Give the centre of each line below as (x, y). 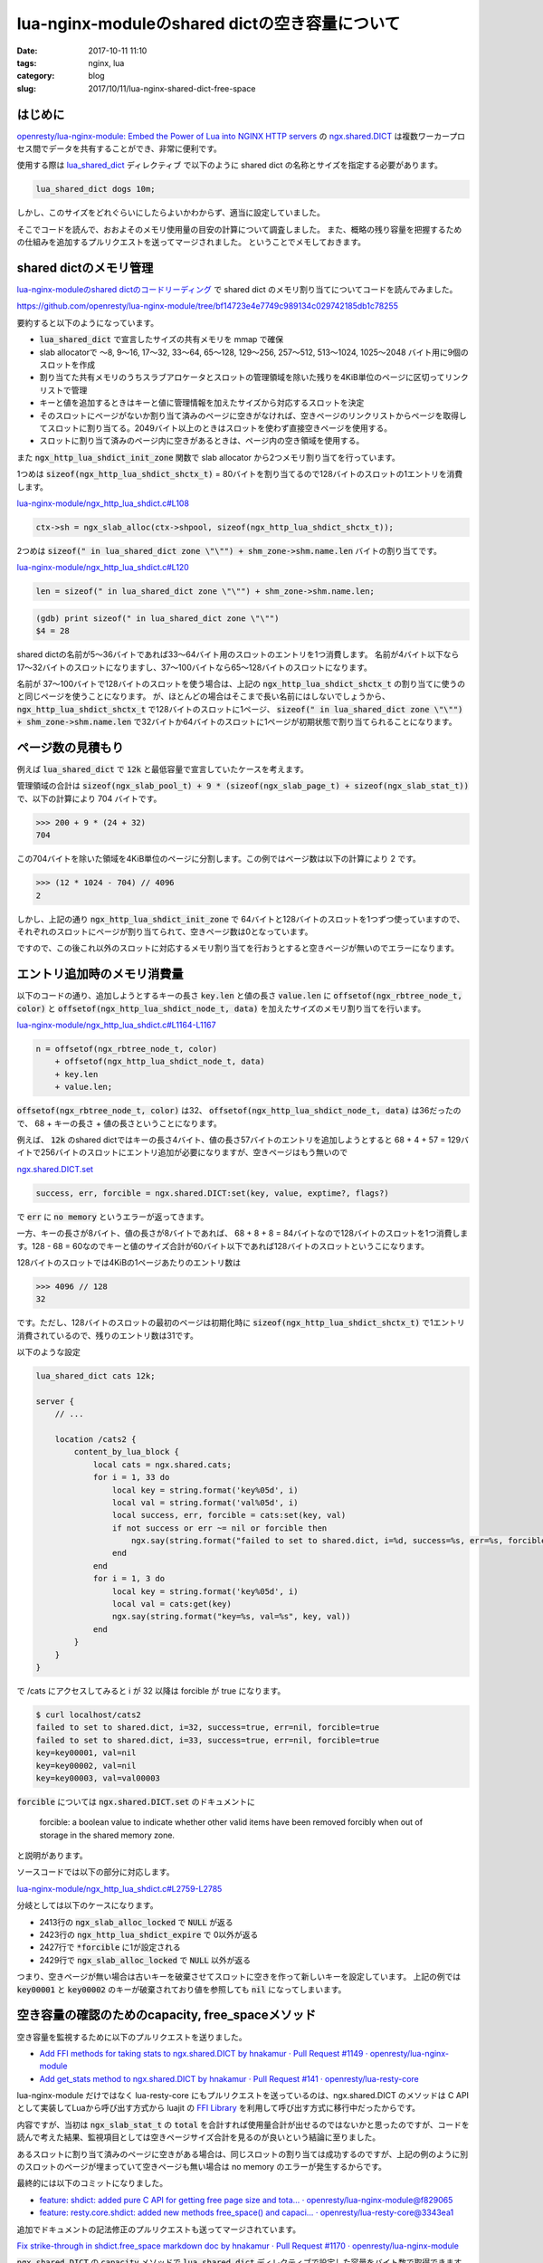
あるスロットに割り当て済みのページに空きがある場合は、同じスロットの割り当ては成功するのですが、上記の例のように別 (243, 2153)
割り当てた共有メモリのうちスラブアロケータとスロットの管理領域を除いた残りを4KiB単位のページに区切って (242, 377)
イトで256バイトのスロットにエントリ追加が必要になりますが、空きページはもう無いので (182, 1152)
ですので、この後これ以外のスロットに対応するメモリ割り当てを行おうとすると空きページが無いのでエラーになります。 (238, 948)
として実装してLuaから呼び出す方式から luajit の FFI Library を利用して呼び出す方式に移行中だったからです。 (219, 2108)
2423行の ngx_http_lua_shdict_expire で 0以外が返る (149, 1935)
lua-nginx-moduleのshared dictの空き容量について (209, 24)
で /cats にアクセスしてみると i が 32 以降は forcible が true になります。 (151, 1690)
